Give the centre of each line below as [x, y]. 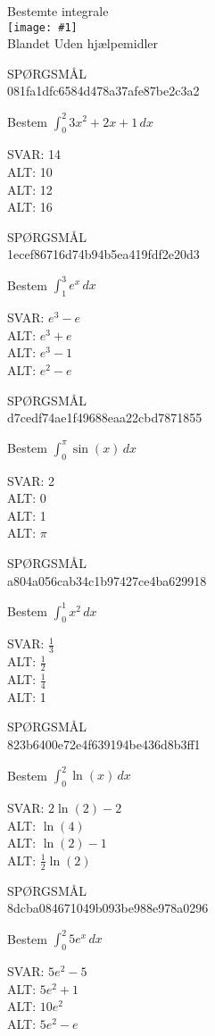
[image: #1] [42, 27]
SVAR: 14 [34, 154]
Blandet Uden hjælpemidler [83, 43]
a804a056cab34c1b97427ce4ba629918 [107, 580]
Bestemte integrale [58, 11]
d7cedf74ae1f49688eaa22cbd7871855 [105, 418]
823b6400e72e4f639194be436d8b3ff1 [104, 744]
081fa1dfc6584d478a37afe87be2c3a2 [103, 91]
